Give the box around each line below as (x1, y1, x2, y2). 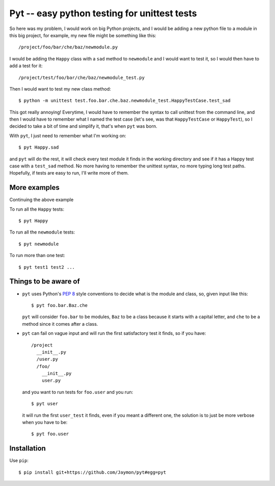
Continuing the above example (9, 196, 74, 203)
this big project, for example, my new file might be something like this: (9, 32, 156, 38)
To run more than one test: (9, 252, 66, 259)
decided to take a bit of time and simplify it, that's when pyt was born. (9, 123, 157, 129)
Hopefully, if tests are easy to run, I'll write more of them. (9, 170, 129, 176)
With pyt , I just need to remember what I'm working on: (9, 132, 127, 138)
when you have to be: (22, 419, 68, 425)
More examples (9, 183, 60, 192)
